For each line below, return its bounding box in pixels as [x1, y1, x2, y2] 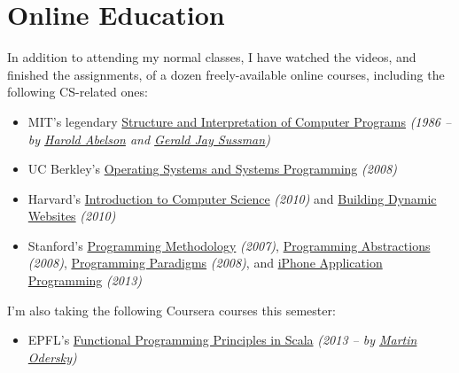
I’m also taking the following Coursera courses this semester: [7, 300, 336, 319]
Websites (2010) [27, 206, 116, 225]
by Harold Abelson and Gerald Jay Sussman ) [27, 129, 270, 148]
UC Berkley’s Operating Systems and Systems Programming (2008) [27, 159, 398, 178]
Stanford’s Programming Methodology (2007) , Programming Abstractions [27, 236, 431, 254]
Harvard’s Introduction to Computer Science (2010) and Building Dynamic [27, 189, 437, 207]
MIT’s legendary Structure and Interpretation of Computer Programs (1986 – [27, 112, 452, 130]
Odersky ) [27, 347, 77, 366]
